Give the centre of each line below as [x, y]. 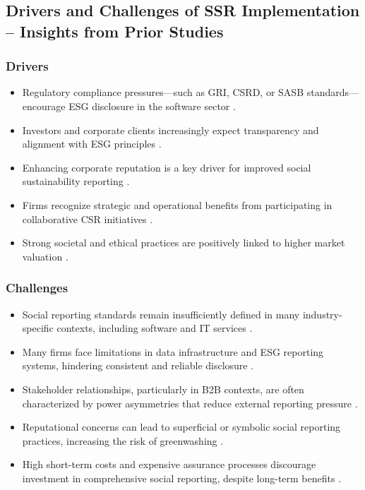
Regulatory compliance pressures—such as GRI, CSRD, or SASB [163, 92]
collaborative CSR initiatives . [88, 219]
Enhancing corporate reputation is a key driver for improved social [167, 167]
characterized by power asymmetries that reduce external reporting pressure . [190, 403]
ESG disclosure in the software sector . [152, 106]
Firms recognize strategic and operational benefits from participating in [177, 204]
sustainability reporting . [76, 181]
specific [38, 328]
